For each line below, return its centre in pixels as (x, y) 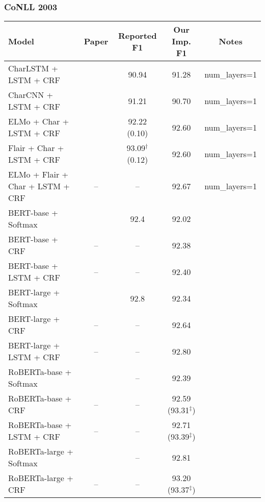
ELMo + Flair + (38, 174)
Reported (137, 35)
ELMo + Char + (39, 121)
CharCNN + (31, 95)
